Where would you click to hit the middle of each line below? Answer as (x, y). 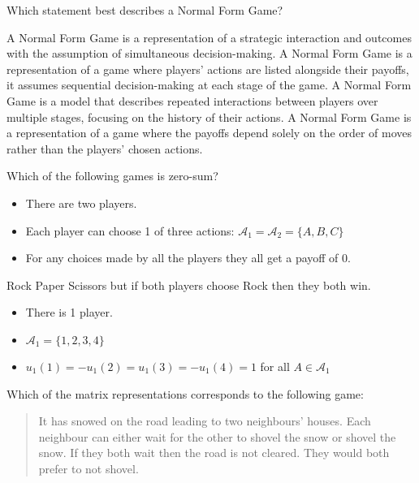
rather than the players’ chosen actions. (105, 148)
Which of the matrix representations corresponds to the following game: (185, 393)
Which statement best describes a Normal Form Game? (145, 10)
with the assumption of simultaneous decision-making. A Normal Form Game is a (209, 53)
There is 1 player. (69, 312)
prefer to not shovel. (89, 468)
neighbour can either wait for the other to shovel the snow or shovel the (217, 436)
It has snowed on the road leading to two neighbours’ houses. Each (205, 421)
